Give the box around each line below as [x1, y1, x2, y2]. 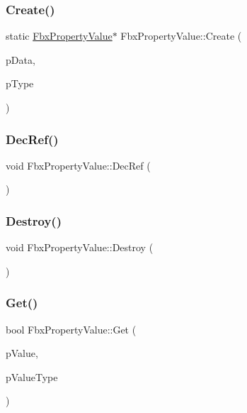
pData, [6, 52, 35, 67]
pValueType [6, 369, 58, 384]
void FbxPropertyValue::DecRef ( [6, 158, 151, 172]
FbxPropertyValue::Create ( [120, 28, 242, 43]
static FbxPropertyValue [6, 28, 113, 43]
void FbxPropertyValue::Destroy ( [6, 240, 154, 255]
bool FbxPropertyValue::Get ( [6, 321, 137, 336]
